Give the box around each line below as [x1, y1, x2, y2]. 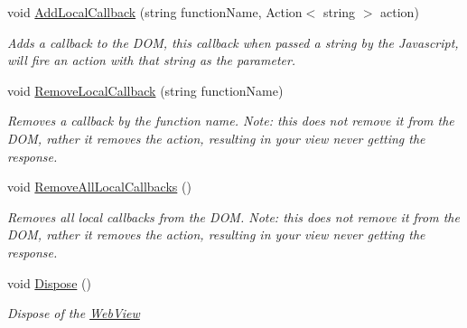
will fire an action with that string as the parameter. [7, 51, 296, 70]
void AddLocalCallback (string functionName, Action [7, 3, 303, 21]
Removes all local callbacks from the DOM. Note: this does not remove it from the [7, 207, 460, 226]
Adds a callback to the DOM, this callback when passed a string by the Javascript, [7, 33, 459, 52]
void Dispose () [7, 273, 91, 292]
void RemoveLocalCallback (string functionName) [7, 80, 284, 99]
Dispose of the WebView [7, 304, 140, 323]
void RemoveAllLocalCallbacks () [7, 177, 191, 196]
